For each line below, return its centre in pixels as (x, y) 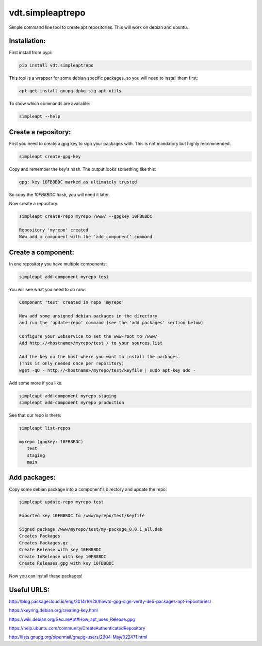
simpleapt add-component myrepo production (72, 403)
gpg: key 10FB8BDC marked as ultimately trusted (78, 182)
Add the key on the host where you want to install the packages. (100, 357)
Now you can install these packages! (46, 576)
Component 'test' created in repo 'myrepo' (72, 302)
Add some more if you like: (36, 383)
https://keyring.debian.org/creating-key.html (53, 611)
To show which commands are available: (49, 104)
